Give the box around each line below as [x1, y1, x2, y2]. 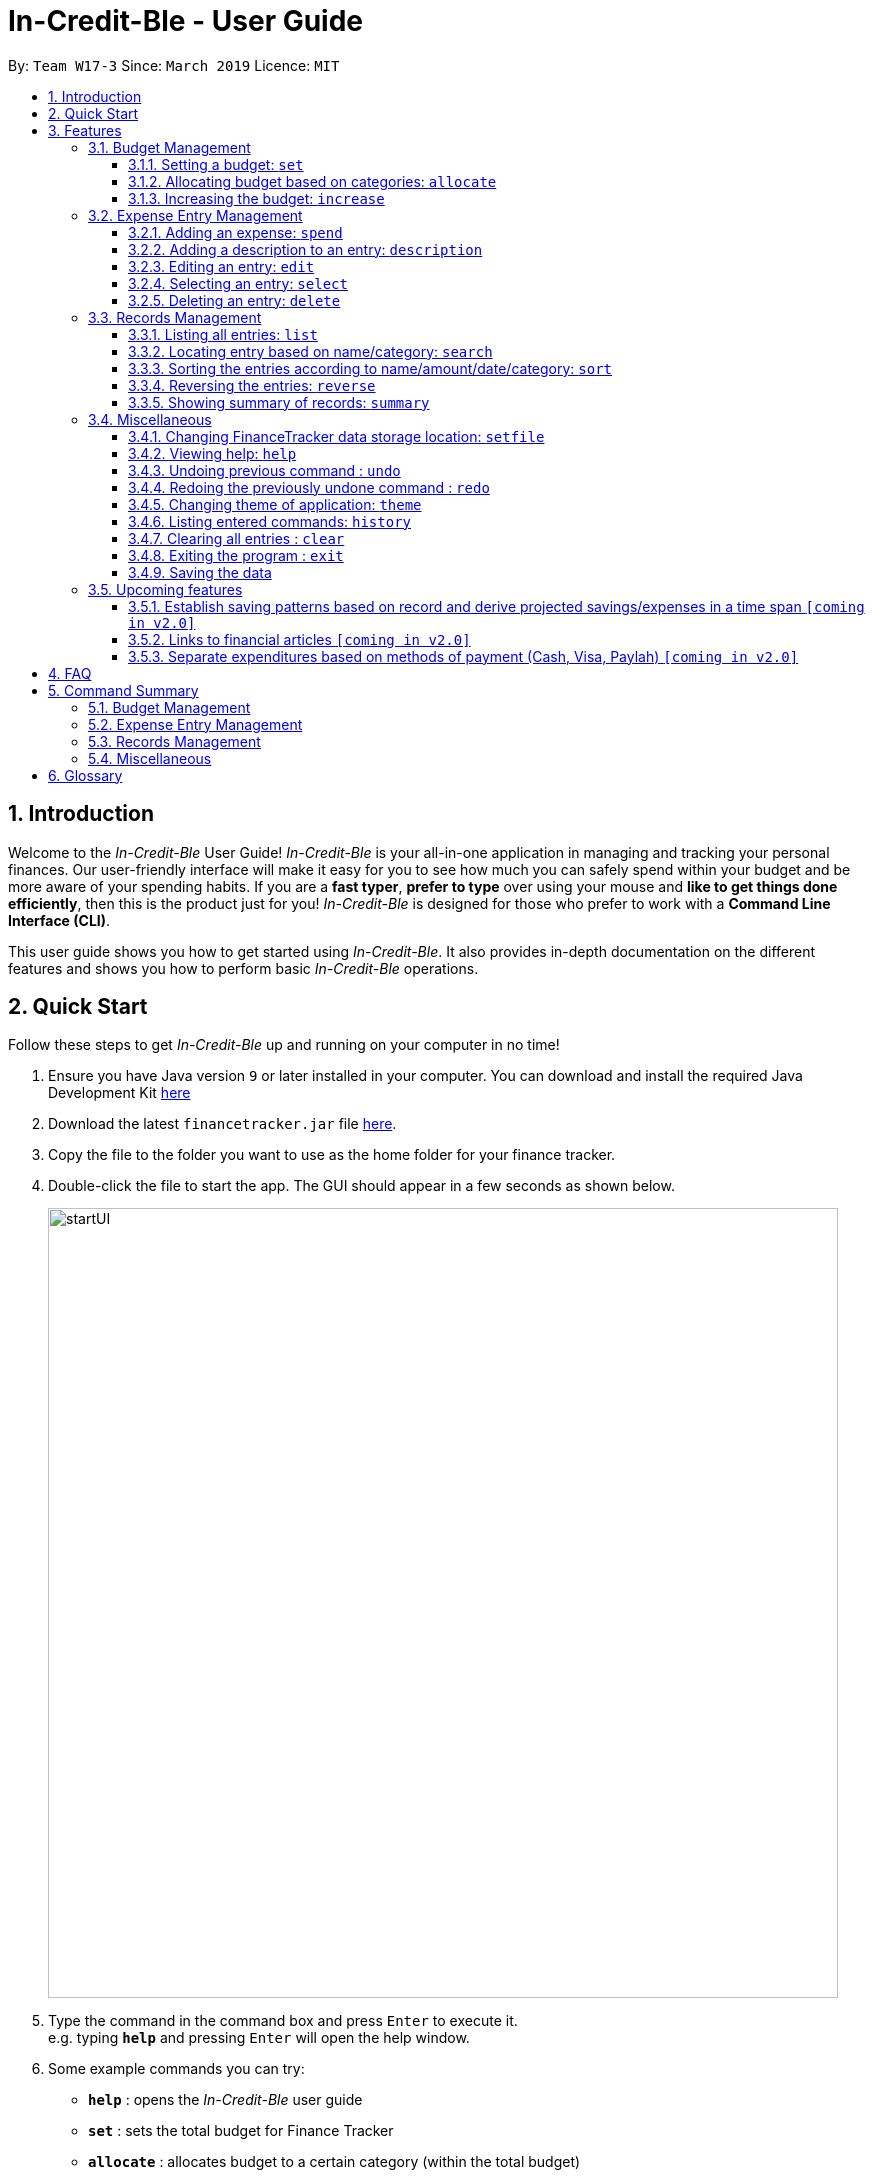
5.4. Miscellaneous [88, 749, 212, 767]
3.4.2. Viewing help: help [128, 444, 297, 462]
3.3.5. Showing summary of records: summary [128, 393, 430, 411]
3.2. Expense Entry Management [88, 206, 303, 224]
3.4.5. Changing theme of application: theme [128, 495, 422, 513]
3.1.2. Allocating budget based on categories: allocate [128, 172, 497, 190]
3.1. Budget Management [88, 138, 251, 156]
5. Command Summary [48, 681, 199, 699]
